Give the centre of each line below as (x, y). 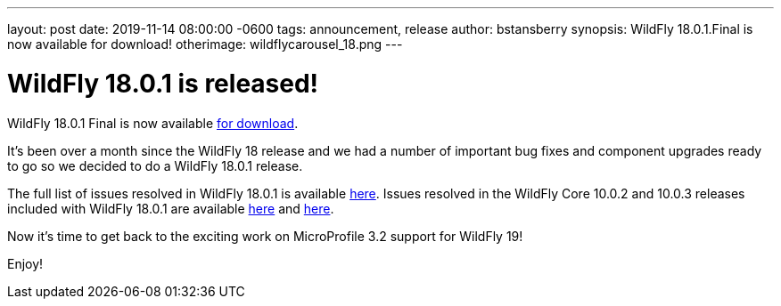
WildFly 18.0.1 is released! (163, 83)
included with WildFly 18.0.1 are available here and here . (171, 208)
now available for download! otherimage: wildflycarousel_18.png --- (205, 44)
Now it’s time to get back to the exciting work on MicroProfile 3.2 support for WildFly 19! (265, 236)
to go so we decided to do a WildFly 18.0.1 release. (155, 165)
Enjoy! (25, 263)
